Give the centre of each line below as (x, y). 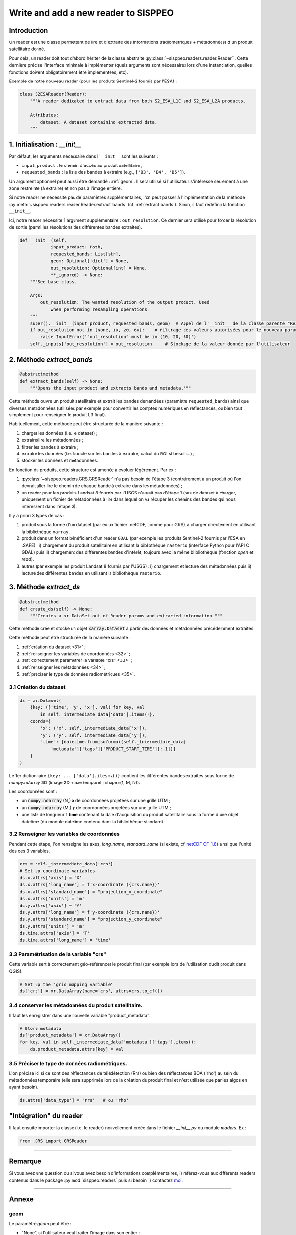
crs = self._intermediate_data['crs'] (66, 864)
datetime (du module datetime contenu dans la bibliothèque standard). (93, 821)
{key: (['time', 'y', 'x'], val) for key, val (87, 707)
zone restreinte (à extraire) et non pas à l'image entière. (66, 188)
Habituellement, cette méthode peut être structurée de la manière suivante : (86, 424)
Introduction (29, 30)
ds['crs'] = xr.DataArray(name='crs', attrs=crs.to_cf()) (91, 991)
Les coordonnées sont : (33, 792)
